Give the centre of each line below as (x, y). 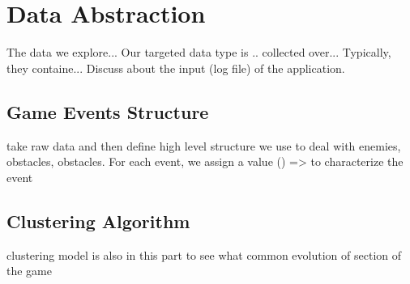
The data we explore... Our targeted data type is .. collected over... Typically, (199, 52)
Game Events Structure (108, 111)
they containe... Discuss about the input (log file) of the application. (176, 68)
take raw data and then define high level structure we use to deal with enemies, (204, 145)
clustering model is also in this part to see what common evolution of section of (204, 254)
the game (29, 271)
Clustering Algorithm (98, 220)
